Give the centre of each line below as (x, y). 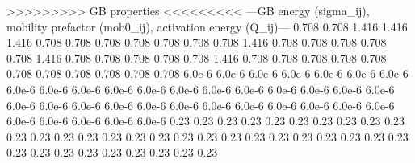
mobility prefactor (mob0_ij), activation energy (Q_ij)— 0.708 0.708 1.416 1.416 (207, 26)
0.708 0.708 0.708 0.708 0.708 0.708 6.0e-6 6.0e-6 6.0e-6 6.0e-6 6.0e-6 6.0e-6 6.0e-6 (207, 73)
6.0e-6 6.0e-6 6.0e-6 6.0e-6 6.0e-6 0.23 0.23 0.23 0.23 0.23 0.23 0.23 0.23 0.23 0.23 (206, 121)
